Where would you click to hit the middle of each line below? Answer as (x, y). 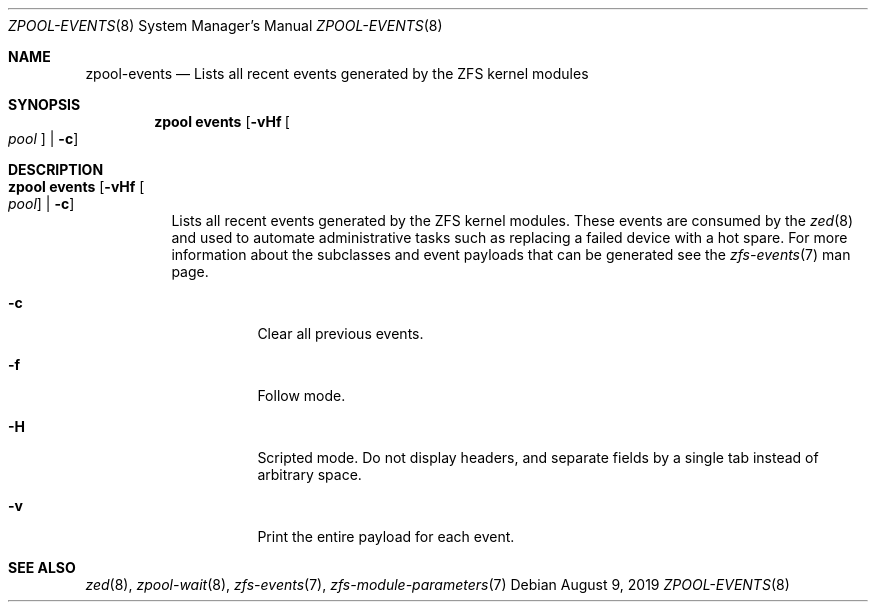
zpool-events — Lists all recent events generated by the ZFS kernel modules (337, 73)
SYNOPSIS (44, 104)
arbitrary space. (309, 474)
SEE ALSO (42, 567)
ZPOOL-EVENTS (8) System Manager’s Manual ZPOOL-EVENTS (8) (225, 25)
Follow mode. (301, 395)
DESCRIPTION (56, 169)
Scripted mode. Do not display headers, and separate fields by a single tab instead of (538, 457)
